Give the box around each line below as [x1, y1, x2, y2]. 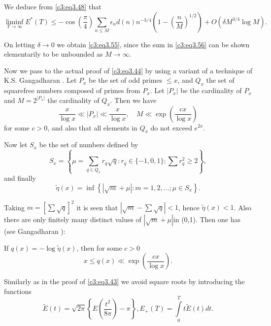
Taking [4, 202, 25, 212]
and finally [4, 173, 36, 183]
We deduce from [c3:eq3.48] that [4, 1, 102, 11]
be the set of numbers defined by [39, 139, 138, 150]
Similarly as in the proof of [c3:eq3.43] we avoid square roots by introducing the [4, 276, 245, 287]
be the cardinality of [180, 85, 242, 96]
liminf [5, 18, 24, 26]
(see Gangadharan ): [4, 226, 66, 236]
